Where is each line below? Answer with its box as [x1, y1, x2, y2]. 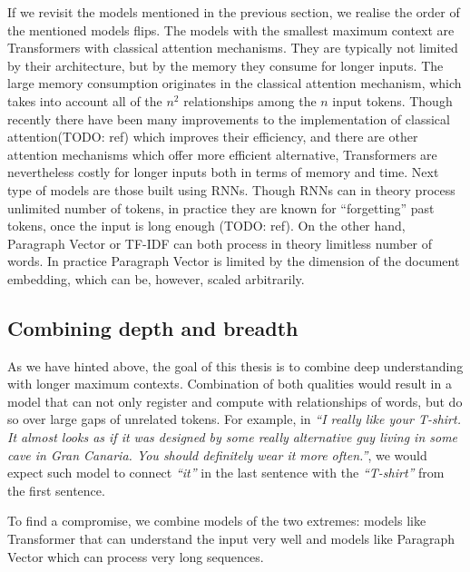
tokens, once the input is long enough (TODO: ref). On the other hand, [7, 216, 406, 235]
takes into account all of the [7, 91, 162, 110]
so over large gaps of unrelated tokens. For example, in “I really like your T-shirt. [7, 409, 461, 429]
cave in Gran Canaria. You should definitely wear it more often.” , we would [7, 445, 427, 464]
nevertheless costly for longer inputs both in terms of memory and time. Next [7, 163, 439, 182]
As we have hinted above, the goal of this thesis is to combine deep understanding [7, 356, 464, 375]
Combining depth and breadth [7, 313, 299, 341]
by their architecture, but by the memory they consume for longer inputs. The [7, 55, 444, 74]
